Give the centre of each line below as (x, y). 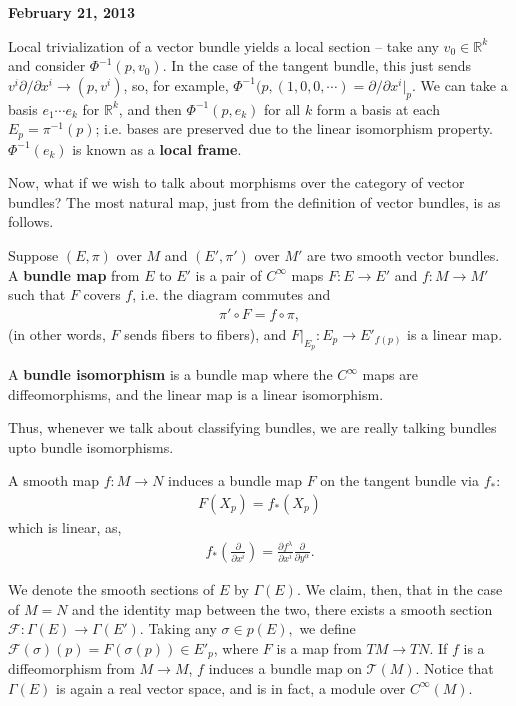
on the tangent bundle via (399, 480)
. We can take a (460, 84)
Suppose (33, 255)
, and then (150, 108)
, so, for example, (176, 84)
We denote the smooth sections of (111, 589)
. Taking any (178, 628)
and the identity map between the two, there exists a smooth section (282, 608)
